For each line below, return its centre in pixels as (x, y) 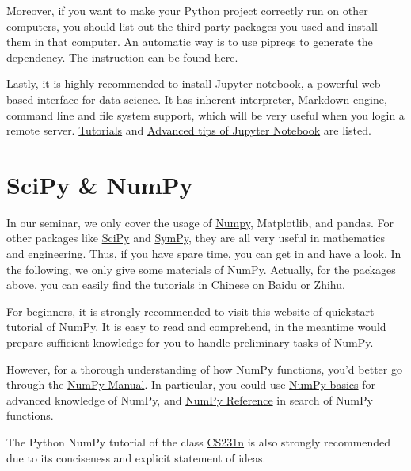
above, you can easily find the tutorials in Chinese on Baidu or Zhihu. (176, 285)
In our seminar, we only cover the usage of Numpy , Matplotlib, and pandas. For (200, 222)
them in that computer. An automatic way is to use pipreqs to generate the (190, 42)
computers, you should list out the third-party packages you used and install (192, 26)
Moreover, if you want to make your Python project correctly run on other (187, 10)
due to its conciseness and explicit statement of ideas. (136, 457)
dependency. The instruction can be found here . (122, 57)
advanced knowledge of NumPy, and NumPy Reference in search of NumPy (190, 399)
